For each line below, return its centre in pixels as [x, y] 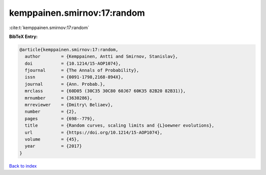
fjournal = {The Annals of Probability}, [82, 70]
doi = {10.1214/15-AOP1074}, [73, 63]
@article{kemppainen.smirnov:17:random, [69, 50]
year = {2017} [53, 146]
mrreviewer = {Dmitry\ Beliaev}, [69, 105]
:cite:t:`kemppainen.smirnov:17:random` [49, 28]
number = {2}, [51, 112]
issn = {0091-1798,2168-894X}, [74, 77]
